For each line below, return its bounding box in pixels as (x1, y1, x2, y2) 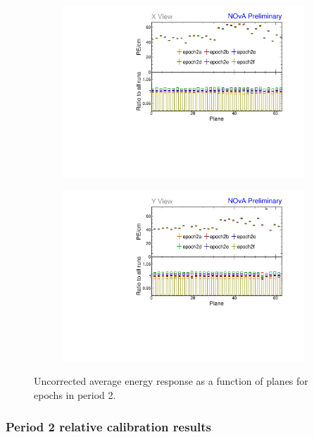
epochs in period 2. (34, 388, 116, 402)
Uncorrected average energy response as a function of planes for (34, 374, 308, 388)
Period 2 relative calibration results (6, 417, 211, 435)
